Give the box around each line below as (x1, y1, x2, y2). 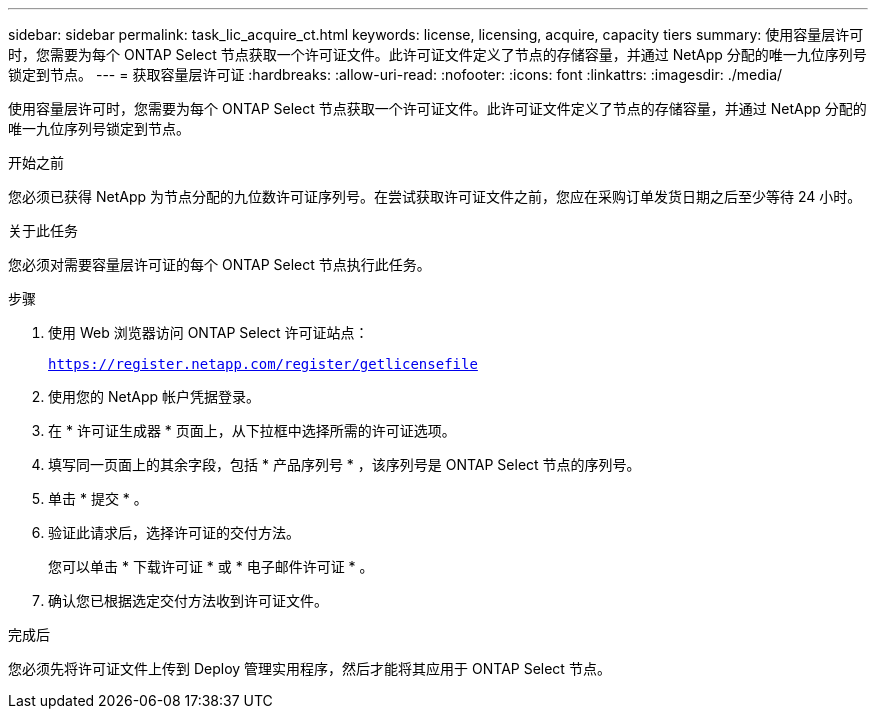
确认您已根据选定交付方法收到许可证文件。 (48, 592, 328, 609)
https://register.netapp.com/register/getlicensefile (48, 356, 478, 372)
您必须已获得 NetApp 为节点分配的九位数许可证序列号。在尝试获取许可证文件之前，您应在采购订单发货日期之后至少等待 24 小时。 (8, 188, 862, 205)
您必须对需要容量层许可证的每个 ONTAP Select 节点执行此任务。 (8, 256, 431, 273)
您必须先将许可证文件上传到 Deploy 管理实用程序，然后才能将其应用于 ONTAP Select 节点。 (8, 660, 611, 677)
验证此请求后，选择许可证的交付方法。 (48, 524, 300, 541)
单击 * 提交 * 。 (48, 490, 148, 507)
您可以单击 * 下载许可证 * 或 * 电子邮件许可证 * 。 (48, 558, 374, 575)
